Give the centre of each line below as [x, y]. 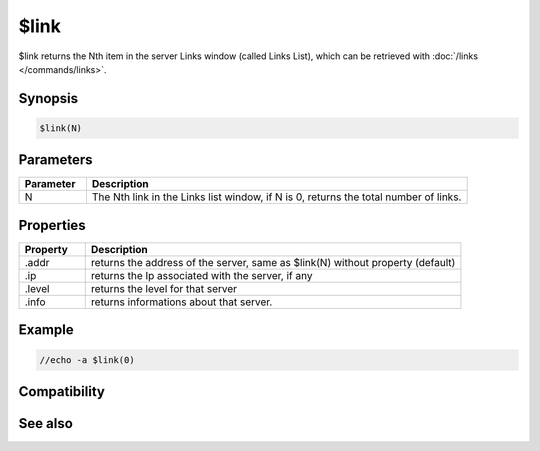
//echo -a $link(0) [87, 359]
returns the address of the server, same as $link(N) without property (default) [273, 262]
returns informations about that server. [181, 302]
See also [46, 423]
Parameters [55, 160]
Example [46, 330]
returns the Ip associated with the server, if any [201, 275]
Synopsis [48, 98]
